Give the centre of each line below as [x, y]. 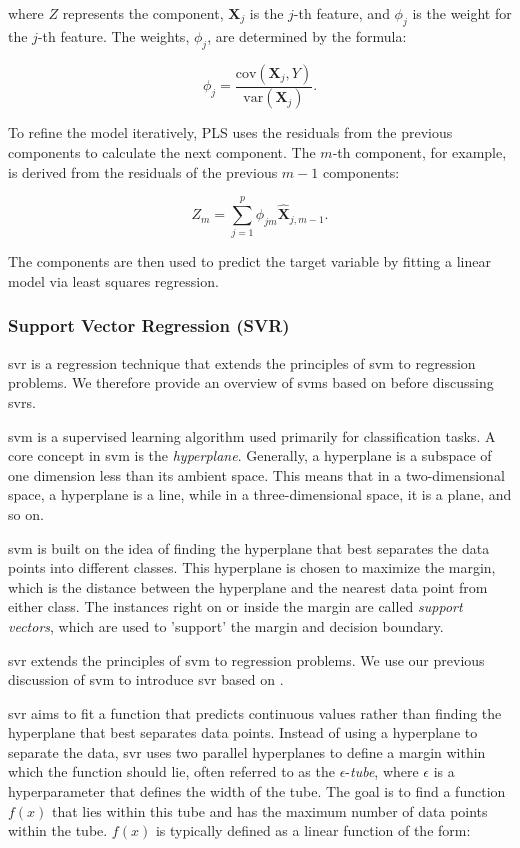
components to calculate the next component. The [162, 152]
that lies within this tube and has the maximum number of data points [270, 810]
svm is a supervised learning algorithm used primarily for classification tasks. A [252, 435]
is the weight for [462, 13]
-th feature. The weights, [113, 35]
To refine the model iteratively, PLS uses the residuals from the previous [230, 132]
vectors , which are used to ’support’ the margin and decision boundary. [226, 625]
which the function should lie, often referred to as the [171, 771]
